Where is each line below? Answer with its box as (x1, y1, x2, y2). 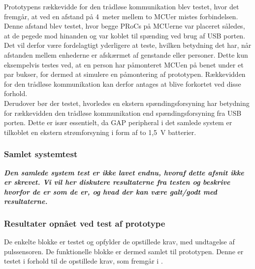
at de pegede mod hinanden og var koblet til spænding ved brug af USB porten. (4, 30, 246, 40)
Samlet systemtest (4, 148, 78, 160)
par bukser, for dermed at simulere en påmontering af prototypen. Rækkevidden (4, 69, 246, 79)
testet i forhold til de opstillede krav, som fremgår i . (4, 256, 163, 266)
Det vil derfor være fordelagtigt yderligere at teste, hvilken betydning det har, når (4, 40, 252, 50)
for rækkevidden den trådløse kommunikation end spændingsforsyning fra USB (4, 107, 242, 118)
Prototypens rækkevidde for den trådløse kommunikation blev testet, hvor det (4, 1, 239, 11)
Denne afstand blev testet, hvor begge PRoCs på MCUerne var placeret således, (4, 21, 245, 31)
